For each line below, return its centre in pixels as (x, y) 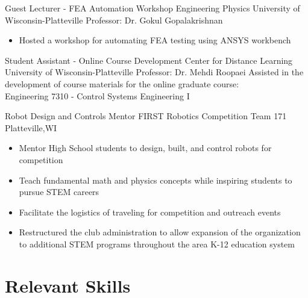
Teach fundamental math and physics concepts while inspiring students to (156, 180)
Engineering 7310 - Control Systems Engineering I (97, 95)
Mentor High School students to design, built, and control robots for (145, 148)
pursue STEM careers (59, 192)
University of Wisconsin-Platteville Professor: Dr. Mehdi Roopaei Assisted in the (154, 72)
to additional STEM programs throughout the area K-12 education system (157, 244)
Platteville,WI (31, 127)
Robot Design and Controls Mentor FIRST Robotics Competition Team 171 (146, 116)
